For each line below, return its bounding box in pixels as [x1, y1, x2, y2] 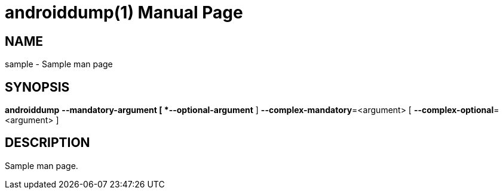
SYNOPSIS [5, 79, 70, 95]
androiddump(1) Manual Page [5, 2, 243, 23]
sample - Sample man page [5, 59, 113, 70]
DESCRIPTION [5, 135, 90, 151]
